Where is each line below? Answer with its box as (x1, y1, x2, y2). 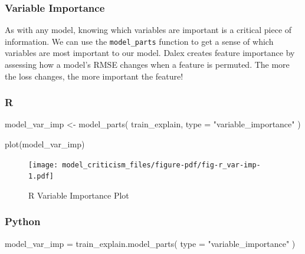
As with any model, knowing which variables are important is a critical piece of (5, 24, 292, 36)
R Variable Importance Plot (28, 189, 129, 201)
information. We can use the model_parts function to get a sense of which (5, 35, 274, 47)
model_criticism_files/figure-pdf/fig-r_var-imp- (62, 160, 261, 169)
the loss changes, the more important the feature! (5, 70, 183, 82)
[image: (28, 160, 58, 169)
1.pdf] (28, 172, 54, 181)
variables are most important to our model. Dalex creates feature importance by (5, 47, 295, 59)
